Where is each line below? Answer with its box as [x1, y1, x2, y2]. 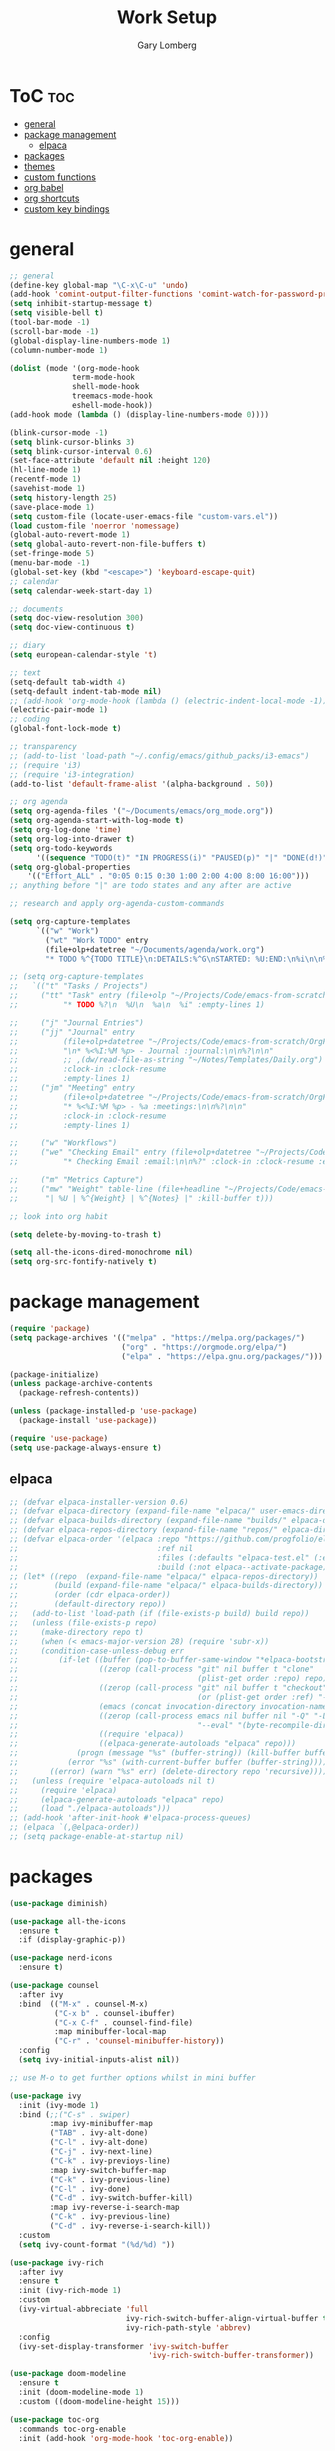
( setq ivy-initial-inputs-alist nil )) [18, 2055, 181, 2065]
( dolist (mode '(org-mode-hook [9, 363, 140, 373]
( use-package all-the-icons [9, 1916, 127, 1926]
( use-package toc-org [9, 2414, 100, 2425]
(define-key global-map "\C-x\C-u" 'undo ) [9, 280, 189, 290]
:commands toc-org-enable [18, 2424, 127, 2434]
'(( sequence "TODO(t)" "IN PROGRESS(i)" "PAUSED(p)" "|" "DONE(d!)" [35, 852, 328, 863]
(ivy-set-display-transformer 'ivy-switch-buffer [18, 2341, 229, 2351]
